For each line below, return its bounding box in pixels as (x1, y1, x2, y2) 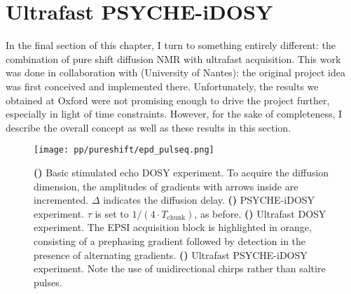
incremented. (34, 192, 89, 207)
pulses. (34, 274, 62, 289)
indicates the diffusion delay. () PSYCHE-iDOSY (103, 192, 315, 207)
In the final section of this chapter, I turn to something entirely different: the (6, 38, 336, 52)
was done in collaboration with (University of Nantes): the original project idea (6, 65, 345, 80)
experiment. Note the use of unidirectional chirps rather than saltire (34, 261, 326, 276)
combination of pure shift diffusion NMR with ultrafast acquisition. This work (6, 51, 341, 66)
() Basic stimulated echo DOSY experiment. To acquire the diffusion (34, 164, 329, 179)
